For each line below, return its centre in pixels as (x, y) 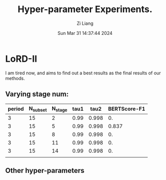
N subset (38, 109)
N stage (59, 109)
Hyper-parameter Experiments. (85, 9)
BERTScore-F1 (127, 109)
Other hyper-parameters (45, 171)
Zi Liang (85, 23)
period (16, 109)
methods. (15, 78)
